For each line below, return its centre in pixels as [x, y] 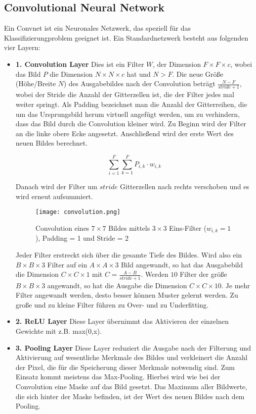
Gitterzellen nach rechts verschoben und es [185, 186]
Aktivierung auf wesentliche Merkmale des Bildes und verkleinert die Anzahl [131, 357]
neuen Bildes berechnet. [52, 143]
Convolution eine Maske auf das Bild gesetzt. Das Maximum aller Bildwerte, [131, 386]
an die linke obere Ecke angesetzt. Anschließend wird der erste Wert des [125, 133]
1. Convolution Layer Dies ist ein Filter [80, 64]
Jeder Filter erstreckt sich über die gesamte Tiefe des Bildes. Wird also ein [129, 255]
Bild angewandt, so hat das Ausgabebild [182, 264]
